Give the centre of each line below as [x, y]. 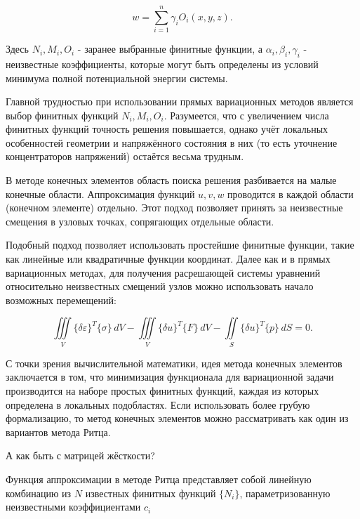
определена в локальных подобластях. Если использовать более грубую [158, 404]
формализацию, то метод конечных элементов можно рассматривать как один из [177, 418]
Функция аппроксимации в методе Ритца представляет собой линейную [159, 479]
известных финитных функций [151, 493]
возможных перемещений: [61, 300]
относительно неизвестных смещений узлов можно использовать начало [160, 286]
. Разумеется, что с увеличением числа [246, 115]
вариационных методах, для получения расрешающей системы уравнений [163, 272]
